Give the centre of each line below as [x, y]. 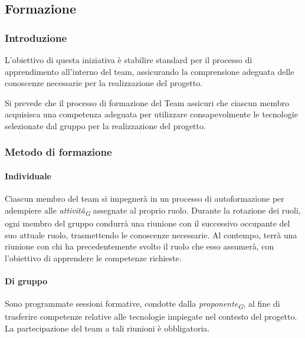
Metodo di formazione [58, 152]
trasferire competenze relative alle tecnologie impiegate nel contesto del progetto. [151, 316]
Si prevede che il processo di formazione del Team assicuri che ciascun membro [147, 102]
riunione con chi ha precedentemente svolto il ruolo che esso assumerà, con [140, 246]
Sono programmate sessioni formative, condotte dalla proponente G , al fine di [142, 304]
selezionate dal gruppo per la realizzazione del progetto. [105, 125]
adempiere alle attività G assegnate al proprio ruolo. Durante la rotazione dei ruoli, [153, 211]
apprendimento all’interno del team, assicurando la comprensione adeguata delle [150, 71]
